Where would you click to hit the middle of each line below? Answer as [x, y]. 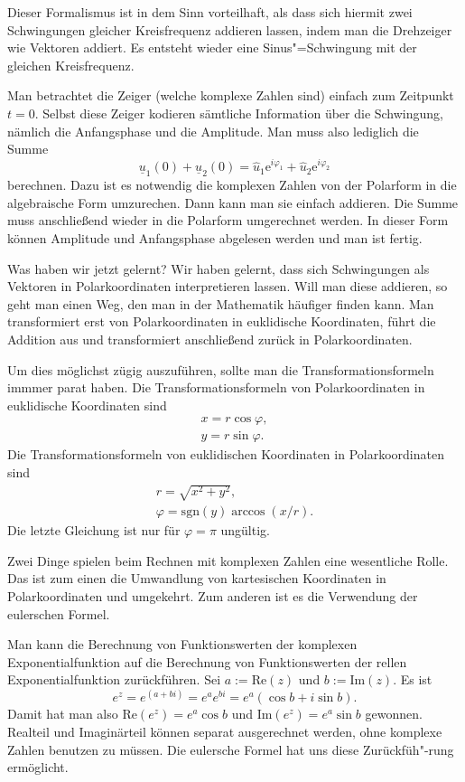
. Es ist [413, 679]
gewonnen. [394, 714]
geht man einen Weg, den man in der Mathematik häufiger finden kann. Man [221, 303]
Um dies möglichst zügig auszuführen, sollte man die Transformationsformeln [221, 369]
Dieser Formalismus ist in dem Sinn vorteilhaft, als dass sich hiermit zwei [210, 12]
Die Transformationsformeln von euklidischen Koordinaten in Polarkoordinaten [226, 454]
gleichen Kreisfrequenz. [71, 65]
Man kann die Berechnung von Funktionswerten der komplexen [182, 644]
